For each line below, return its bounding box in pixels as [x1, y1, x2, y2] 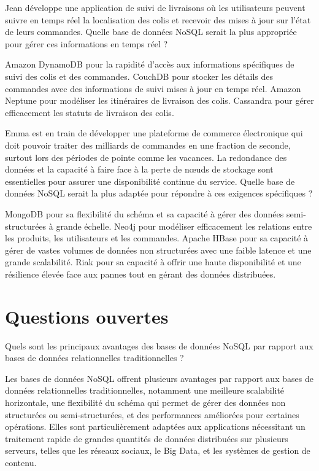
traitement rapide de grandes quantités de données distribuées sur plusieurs [5, 432, 288, 445]
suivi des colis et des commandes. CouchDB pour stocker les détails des [5, 69, 274, 82]
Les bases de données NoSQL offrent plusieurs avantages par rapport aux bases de [5, 372, 313, 384]
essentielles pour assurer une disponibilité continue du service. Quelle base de [5, 174, 295, 187]
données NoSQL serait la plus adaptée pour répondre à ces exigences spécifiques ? [5, 187, 313, 200]
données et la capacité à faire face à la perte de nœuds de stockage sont [5, 163, 274, 176]
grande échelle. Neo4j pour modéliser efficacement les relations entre [56, 219, 312, 232]
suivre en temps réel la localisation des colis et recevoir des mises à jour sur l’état [5, 13, 311, 26]
